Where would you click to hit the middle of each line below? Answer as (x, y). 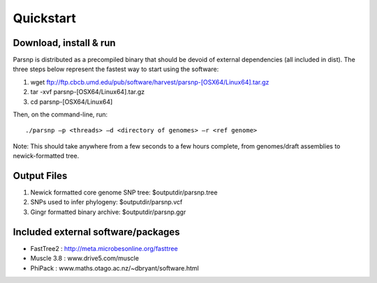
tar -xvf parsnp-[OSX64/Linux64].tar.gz (88, 92)
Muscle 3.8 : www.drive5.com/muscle (85, 259)
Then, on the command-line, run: (60, 114)
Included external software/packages (97, 232)
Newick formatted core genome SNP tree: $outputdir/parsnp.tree (124, 192)
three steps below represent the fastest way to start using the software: (116, 69)
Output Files (40, 176)
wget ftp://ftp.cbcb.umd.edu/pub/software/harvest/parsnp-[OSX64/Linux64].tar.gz (150, 82)
